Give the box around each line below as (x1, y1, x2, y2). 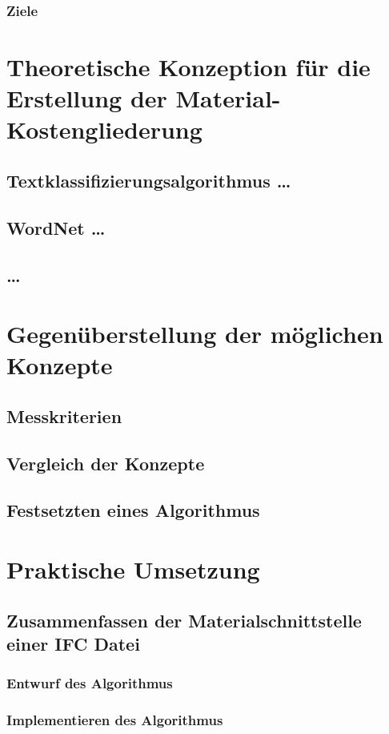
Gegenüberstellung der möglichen (6, 317, 383, 350)
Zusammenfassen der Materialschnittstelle (6, 607, 362, 632)
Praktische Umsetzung (6, 553, 260, 586)
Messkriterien (6, 403, 122, 428)
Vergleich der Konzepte (6, 450, 205, 475)
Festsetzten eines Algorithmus (6, 498, 260, 522)
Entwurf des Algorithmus (6, 673, 173, 693)
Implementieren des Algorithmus (6, 710, 223, 730)
